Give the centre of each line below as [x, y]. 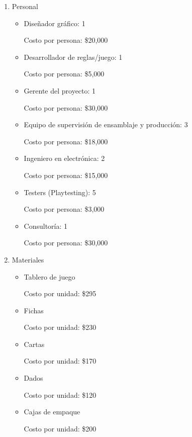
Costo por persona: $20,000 [66, 40]
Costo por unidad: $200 [60, 428]
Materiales [28, 259]
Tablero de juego [50, 276]
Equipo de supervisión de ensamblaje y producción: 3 [106, 124]
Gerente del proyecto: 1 [60, 90]
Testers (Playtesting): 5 [60, 192]
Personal [25, 6]
